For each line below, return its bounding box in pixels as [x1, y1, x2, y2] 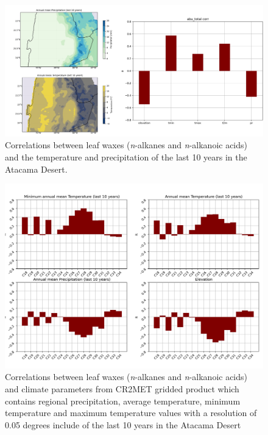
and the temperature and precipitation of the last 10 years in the [5, 150, 247, 163]
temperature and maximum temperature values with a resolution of [5, 406, 257, 419]
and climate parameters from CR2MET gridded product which [5, 382, 239, 395]
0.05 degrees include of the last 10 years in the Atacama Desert [5, 418, 241, 431]
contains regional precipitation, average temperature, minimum [5, 394, 241, 407]
